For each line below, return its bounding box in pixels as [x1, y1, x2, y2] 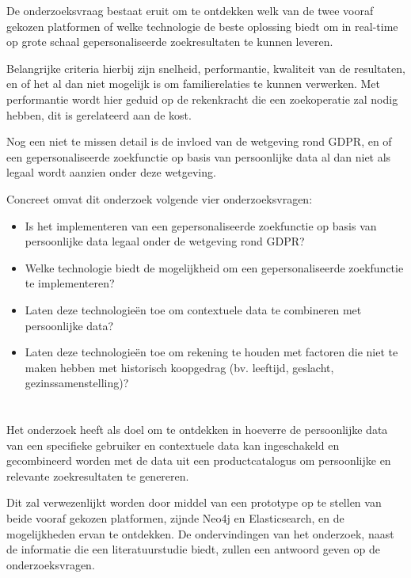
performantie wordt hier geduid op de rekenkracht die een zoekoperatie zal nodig [6, 90, 398, 107]
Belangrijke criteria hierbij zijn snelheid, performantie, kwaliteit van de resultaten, [6, 59, 405, 76]
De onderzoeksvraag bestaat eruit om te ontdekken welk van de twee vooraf [6, 2, 374, 18]
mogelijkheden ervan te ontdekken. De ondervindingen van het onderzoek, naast [6, 525, 394, 542]
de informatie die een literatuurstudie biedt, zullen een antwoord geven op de [6, 541, 380, 557]
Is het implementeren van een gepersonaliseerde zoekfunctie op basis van [25, 217, 377, 234]
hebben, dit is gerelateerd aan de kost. [6, 106, 192, 123]
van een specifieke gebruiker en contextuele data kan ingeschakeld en [6, 436, 340, 453]
